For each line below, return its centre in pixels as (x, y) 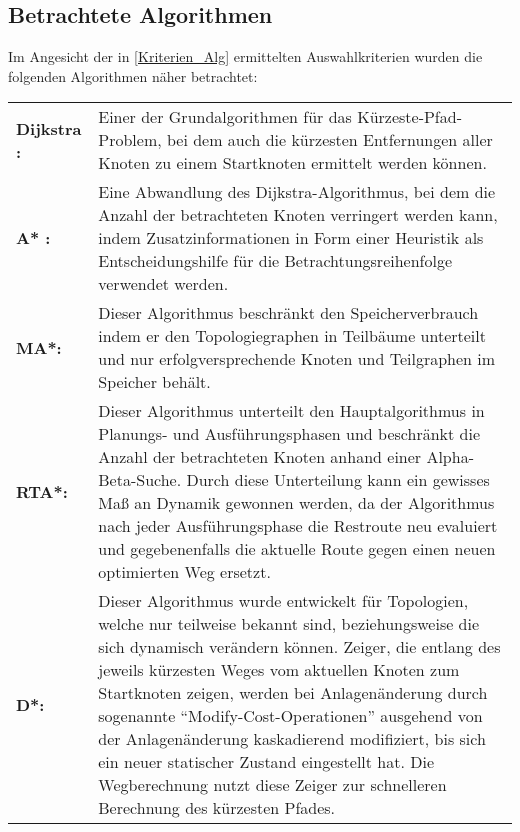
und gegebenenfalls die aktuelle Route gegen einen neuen (297, 549)
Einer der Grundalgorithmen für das (225, 117)
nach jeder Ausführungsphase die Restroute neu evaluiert (298, 526)
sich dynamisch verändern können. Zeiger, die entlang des (299, 647)
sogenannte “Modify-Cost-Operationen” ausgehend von (290, 716)
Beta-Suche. (140, 480)
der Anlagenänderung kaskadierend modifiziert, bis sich (292, 739)
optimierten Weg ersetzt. (184, 572)
